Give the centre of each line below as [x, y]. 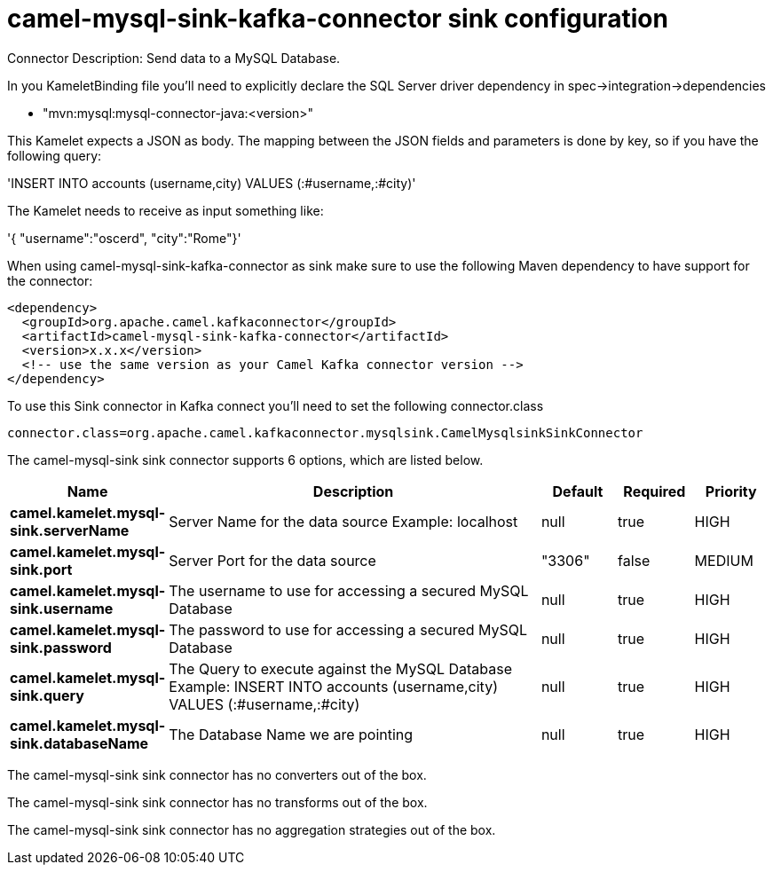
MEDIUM [724, 560]
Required [655, 491]
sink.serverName [70, 530]
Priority [731, 491]
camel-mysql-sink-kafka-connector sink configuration [338, 19]
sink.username [62, 608]
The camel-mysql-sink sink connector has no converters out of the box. [217, 774]
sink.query [47, 695]
